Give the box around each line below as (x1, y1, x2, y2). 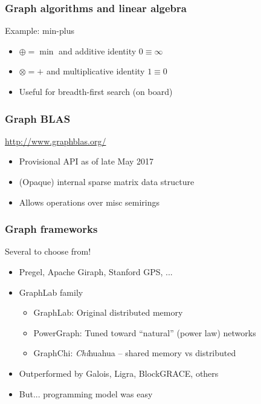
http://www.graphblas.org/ (5, 134, 106, 147)
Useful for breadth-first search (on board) (19, 85, 173, 97)
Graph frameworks (5, 221, 98, 236)
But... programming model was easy (19, 387, 153, 400)
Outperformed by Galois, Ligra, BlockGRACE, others (19, 367, 219, 379)
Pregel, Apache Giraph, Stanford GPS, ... (19, 266, 173, 278)
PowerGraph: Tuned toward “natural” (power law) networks (33, 326, 256, 339)
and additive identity (59, 44, 137, 57)
